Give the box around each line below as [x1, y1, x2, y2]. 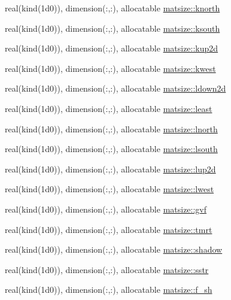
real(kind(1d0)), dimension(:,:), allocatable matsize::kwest [5, 62, 216, 74]
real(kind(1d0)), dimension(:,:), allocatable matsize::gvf [5, 202, 207, 215]
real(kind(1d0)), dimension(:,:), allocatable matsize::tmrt [5, 223, 212, 235]
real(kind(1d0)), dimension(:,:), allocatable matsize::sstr [5, 263, 209, 275]
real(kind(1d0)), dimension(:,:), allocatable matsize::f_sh [5, 283, 212, 296]
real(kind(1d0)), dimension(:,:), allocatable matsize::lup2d [5, 162, 216, 175]
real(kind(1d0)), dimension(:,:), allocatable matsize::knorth [5, 2, 220, 14]
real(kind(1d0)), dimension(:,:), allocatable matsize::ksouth [5, 22, 220, 34]
